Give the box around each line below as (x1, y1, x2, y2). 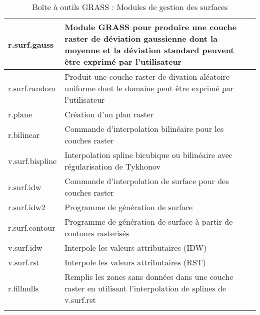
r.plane (8, 108, 32, 120)
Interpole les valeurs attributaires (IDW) (64, 242, 207, 253)
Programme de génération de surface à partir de (64, 216, 233, 227)
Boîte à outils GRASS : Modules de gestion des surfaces (32, 1, 228, 13)
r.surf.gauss (8, 38, 54, 50)
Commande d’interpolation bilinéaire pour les (64, 123, 224, 134)
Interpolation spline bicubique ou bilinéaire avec (64, 149, 232, 161)
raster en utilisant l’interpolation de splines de (64, 282, 226, 294)
